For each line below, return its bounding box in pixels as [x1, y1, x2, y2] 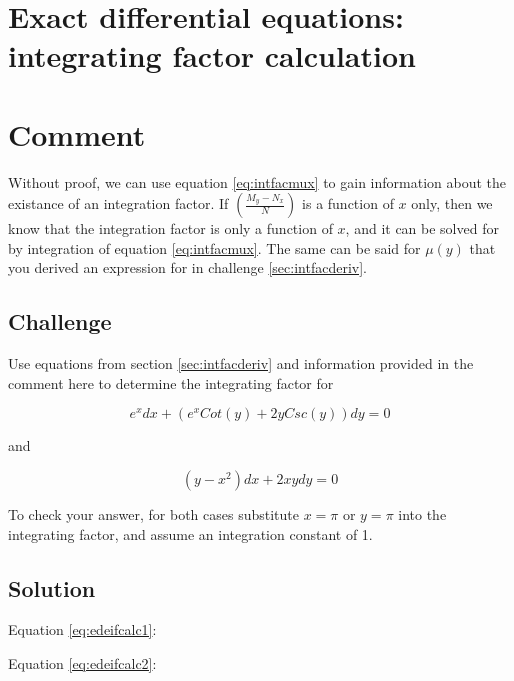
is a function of [302, 193, 394, 214]
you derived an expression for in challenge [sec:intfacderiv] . [8, 257, 367, 278]
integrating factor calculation [8, 35, 416, 76]
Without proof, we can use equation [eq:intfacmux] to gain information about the [8, 171, 507, 192]
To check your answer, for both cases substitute [8, 504, 299, 525]
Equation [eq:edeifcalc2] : [8, 653, 157, 674]
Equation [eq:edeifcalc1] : [8, 619, 157, 640]
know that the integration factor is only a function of [8, 218, 333, 239]
